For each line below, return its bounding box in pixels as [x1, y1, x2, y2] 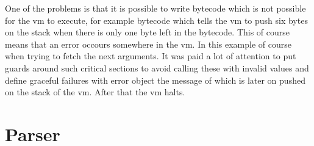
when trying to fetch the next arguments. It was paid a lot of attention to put [5, 49, 296, 62]
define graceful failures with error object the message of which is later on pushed [5, 73, 305, 86]
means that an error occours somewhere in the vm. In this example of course [5, 37, 291, 50]
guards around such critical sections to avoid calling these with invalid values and [5, 61, 309, 74]
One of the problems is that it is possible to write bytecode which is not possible [5, 2, 306, 14]
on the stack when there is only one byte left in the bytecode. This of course [5, 26, 290, 38]
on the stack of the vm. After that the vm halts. [5, 86, 185, 98]
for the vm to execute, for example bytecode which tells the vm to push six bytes [5, 13, 308, 26]
